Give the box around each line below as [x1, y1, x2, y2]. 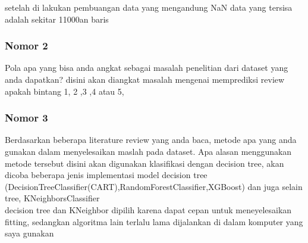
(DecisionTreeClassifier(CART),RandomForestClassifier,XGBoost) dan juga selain [5, 180, 303, 192]
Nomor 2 [5, 38, 48, 53]
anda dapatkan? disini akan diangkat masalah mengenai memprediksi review [5, 73, 285, 85]
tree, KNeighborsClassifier [5, 192, 100, 204]
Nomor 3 [5, 110, 48, 125]
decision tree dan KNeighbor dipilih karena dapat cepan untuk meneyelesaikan [5, 203, 292, 216]
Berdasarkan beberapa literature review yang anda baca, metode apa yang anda [5, 133, 297, 146]
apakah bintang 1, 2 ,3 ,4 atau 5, [5, 85, 124, 97]
